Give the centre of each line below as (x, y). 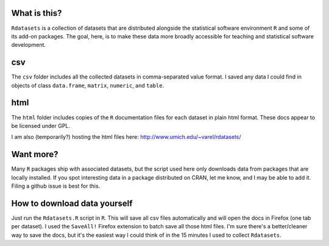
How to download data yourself (72, 203)
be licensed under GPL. (41, 125)
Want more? (35, 154)
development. (28, 45)
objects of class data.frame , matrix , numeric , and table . (88, 85)
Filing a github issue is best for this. (56, 186)
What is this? (37, 13)
